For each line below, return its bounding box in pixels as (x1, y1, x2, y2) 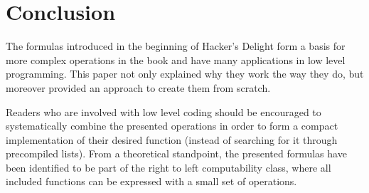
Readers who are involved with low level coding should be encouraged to (6, 104, 321, 119)
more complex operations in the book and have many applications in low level (6, 52, 346, 67)
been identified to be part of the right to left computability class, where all (6, 160, 331, 174)
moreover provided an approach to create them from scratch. (6, 80, 271, 95)
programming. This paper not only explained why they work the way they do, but (6, 66, 364, 81)
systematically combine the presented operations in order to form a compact (6, 118, 338, 133)
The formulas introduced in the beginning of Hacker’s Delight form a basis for (6, 38, 346, 53)
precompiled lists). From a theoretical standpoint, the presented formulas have (6, 146, 347, 161)
